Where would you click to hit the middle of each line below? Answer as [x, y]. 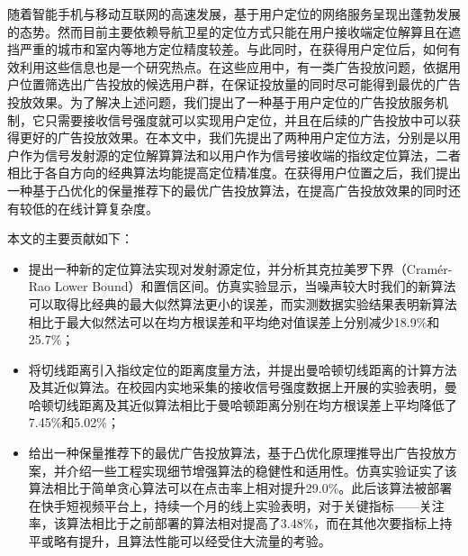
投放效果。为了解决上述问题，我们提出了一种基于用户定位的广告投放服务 [221, 101]
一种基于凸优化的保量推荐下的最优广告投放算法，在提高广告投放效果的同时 [228, 190]
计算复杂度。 [120, 208]
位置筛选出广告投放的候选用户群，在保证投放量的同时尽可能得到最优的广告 [240, 84]
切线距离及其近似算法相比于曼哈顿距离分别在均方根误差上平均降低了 [255, 404]
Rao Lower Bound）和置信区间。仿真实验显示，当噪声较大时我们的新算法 [242, 286]
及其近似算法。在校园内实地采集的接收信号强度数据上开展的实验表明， [236, 387]
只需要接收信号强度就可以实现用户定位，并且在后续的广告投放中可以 [246, 119]
